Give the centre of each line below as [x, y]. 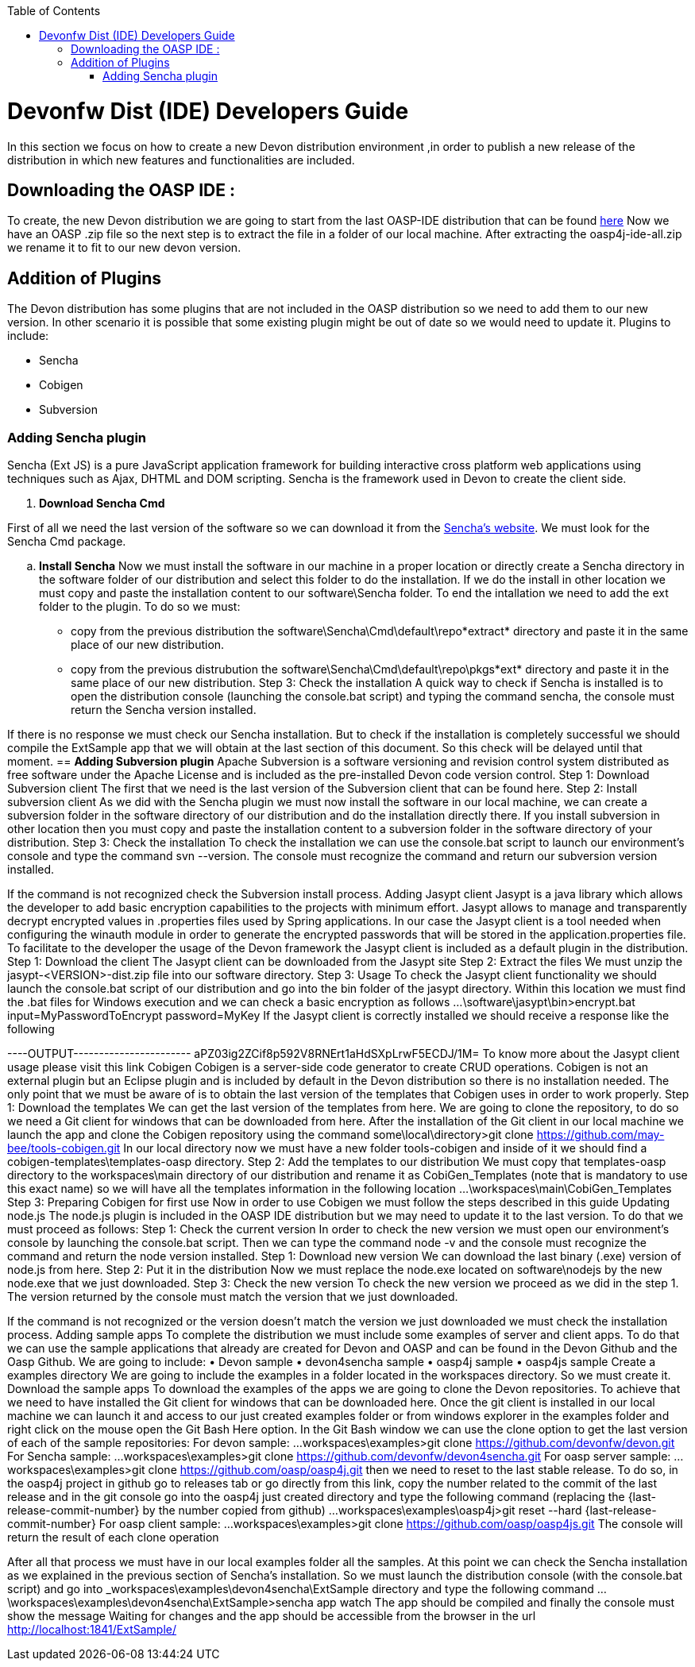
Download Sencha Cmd [102, 503]
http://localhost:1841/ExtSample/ [92, 1629]
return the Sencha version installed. [164, 709]
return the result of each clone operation [113, 1537]
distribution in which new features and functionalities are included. [181, 160]
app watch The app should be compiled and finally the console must [495, 1602]
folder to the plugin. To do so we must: [140, 606]
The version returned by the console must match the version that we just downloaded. [233, 1296]
